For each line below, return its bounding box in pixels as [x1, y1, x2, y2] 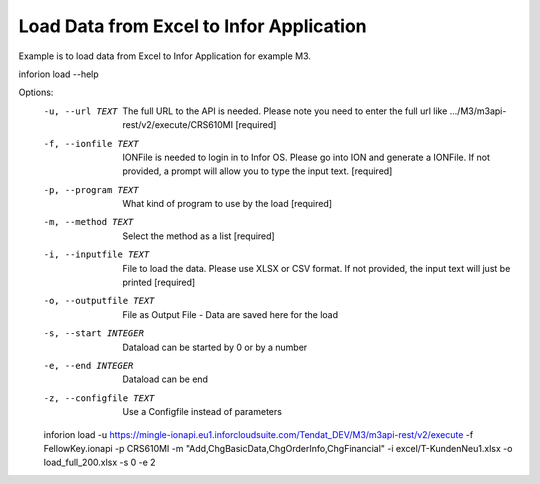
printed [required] [122, 276, 196, 289]
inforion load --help [18, 68, 99, 80]
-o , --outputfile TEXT [43, 295, 155, 307]
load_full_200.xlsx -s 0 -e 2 [43, 456, 156, 469]
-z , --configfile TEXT [43, 392, 155, 404]
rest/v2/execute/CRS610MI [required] [122, 119, 277, 131]
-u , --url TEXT [43, 105, 119, 117]
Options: [18, 86, 54, 99]
